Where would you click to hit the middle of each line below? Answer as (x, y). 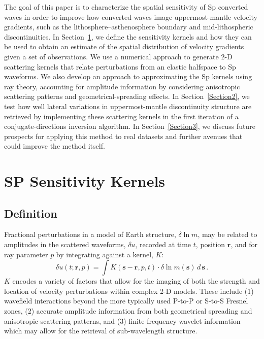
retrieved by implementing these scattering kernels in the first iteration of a (121, 116)
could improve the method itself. (55, 146)
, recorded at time (163, 244)
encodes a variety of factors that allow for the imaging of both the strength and (136, 281)
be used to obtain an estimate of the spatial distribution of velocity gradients (124, 46)
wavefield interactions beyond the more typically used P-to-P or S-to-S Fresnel (126, 301)
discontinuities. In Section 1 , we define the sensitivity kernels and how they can (128, 36)
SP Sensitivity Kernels (85, 181)
